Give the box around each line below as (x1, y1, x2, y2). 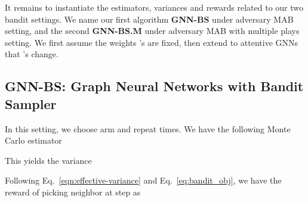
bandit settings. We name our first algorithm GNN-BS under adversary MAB (5, 13, 294, 25)
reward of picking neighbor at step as (5, 185, 141, 198)
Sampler (5, 94, 57, 113)
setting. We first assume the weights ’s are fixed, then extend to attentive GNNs (5, 36, 298, 48)
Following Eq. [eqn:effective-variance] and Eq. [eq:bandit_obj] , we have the (5, 174, 282, 187)
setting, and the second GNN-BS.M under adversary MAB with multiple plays (5, 24, 300, 37)
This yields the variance (5, 154, 92, 166)
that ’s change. (5, 48, 58, 60)
